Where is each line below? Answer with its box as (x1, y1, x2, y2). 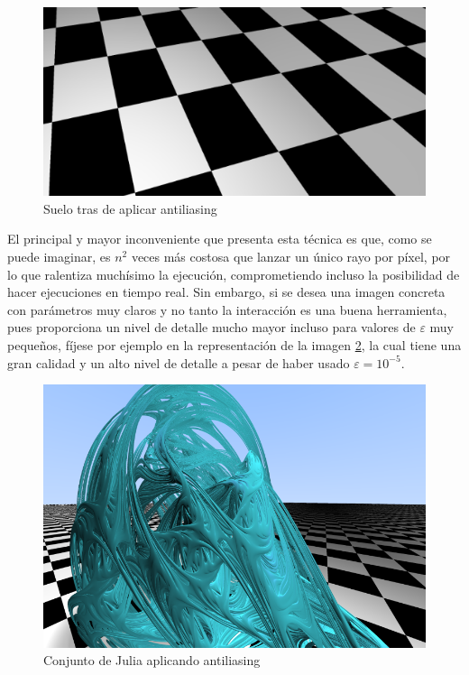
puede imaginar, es (7, 246, 111, 265)
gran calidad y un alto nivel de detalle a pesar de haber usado (7, 353, 350, 372)
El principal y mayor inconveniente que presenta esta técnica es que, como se (7, 229, 432, 248)
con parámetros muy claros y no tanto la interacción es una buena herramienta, (7, 300, 447, 319)
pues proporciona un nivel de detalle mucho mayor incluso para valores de (7, 318, 416, 337)
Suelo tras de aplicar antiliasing (43, 199, 217, 217)
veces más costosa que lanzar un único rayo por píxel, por (131, 246, 451, 265)
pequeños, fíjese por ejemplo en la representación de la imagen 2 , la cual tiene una (7, 335, 462, 354)
